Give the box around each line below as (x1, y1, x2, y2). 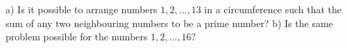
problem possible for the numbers (6, 29, 148, 44)
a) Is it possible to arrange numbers (6, 2, 158, 16)
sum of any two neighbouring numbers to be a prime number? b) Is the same (6, 15, 333, 30)
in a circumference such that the (204, 2, 342, 16)
